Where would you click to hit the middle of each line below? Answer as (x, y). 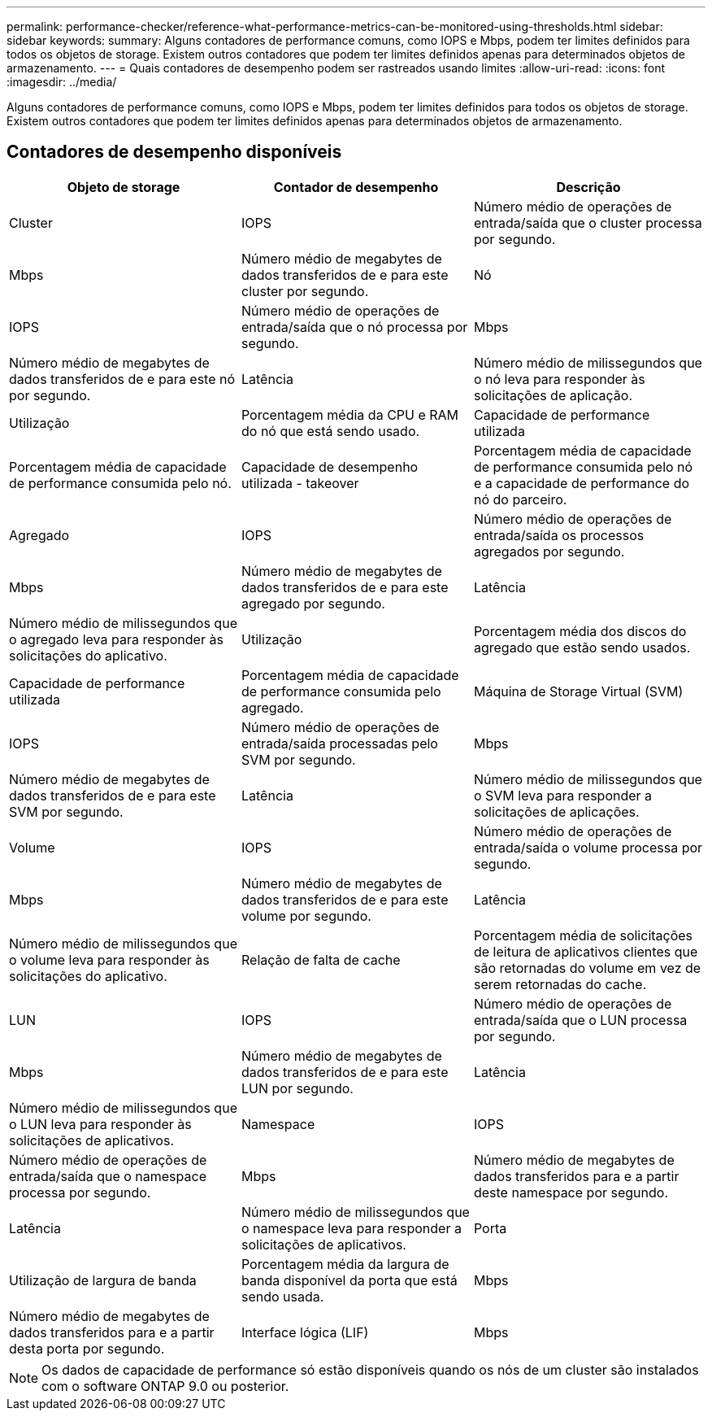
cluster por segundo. (305, 291)
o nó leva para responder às (559, 379)
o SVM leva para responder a (563, 795)
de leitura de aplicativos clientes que (586, 951)
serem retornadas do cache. (560, 984)
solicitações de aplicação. (553, 395)
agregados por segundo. (549, 551)
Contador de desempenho (356, 187)
